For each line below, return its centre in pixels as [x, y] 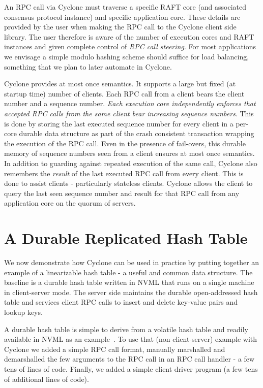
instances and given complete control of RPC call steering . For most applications [130, 46]
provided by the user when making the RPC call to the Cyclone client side [120, 27]
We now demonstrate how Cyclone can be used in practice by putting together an [132, 262]
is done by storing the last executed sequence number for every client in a [119, 123]
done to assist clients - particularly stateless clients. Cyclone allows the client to [128, 183]
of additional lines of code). [47, 379]
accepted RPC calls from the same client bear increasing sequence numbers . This [129, 113]
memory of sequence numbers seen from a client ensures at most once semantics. [129, 153]
